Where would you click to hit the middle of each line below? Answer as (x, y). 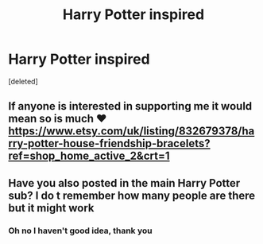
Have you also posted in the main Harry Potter (124, 183)
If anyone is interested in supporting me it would (130, 106)
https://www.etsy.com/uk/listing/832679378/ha (131, 132)
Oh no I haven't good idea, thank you (80, 230)
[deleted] (23, 81)
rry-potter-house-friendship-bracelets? (109, 143)
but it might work (51, 208)
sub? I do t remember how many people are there (132, 195)
